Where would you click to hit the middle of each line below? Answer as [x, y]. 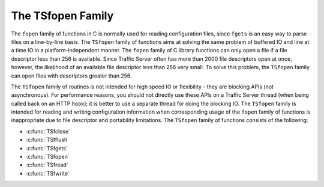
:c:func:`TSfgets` [47, 148]
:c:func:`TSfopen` [48, 157]
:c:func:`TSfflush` [48, 140]
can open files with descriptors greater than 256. [71, 76]
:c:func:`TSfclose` [48, 131]
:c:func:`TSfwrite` [48, 173]
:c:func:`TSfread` [47, 165]
